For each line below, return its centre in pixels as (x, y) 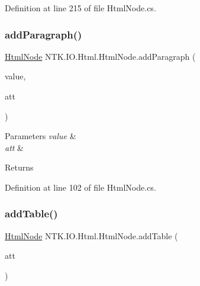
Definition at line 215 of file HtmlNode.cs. (80, 8)
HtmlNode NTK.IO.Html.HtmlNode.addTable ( (91, 235)
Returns (19, 167)
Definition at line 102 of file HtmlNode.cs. (80, 187)
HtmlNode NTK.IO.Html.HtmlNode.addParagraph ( (100, 56)
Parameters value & (41, 136)
